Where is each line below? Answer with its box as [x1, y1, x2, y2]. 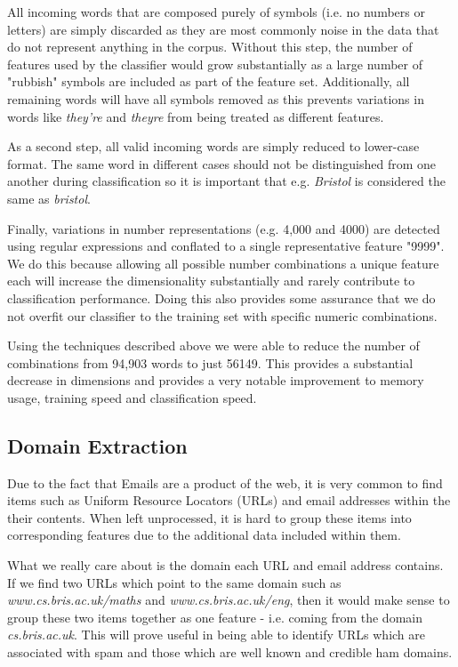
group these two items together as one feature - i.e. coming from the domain [7, 607, 422, 626]
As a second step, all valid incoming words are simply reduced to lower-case [7, 137, 420, 156]
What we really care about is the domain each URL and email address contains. [7, 556, 444, 575]
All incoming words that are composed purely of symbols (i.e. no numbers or [7, 3, 425, 20]
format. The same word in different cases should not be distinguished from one [7, 154, 437, 173]
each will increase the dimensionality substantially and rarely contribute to [7, 271, 415, 290]
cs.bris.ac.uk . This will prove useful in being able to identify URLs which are [7, 625, 426, 644]
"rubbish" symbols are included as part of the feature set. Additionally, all [7, 72, 410, 91]
